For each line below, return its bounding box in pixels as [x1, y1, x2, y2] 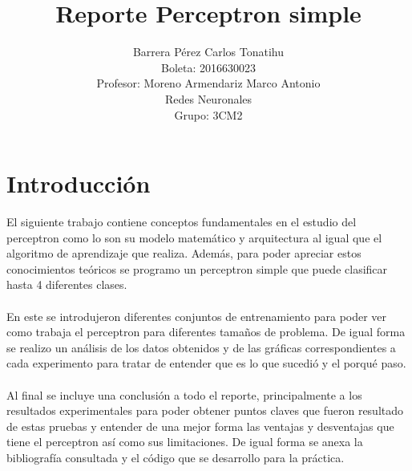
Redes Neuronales [164, 90, 252, 107]
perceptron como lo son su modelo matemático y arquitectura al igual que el [6, 229, 382, 246]
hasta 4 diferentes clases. [6, 276, 127, 293]
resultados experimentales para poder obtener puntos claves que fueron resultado [6, 402, 404, 419]
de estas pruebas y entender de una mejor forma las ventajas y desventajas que [6, 417, 394, 434]
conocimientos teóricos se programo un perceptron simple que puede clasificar [6, 260, 388, 277]
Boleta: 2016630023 [160, 59, 256, 75]
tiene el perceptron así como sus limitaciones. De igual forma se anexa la [6, 433, 363, 450]
